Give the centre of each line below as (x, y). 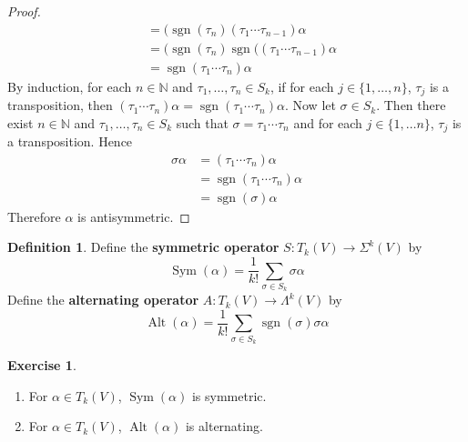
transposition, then (60, 105)
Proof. (24, 11)
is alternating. (224, 426)
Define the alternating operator (103, 300)
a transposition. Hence (70, 141)
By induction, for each (70, 86)
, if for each (302, 86)
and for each (328, 122)
